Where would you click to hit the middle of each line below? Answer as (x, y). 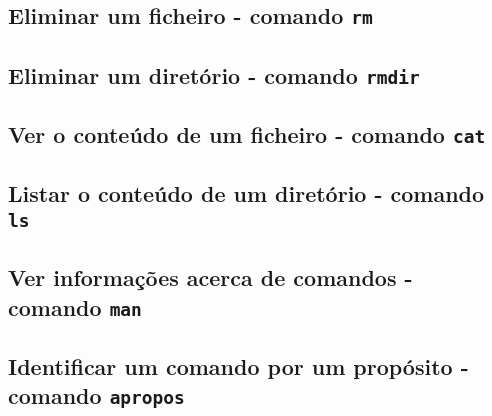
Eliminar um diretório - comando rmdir (214, 74)
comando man (75, 306)
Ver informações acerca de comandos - (210, 277)
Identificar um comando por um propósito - (238, 365)
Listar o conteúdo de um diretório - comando (246, 193)
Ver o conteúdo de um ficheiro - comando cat (247, 134)
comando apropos (96, 395)
